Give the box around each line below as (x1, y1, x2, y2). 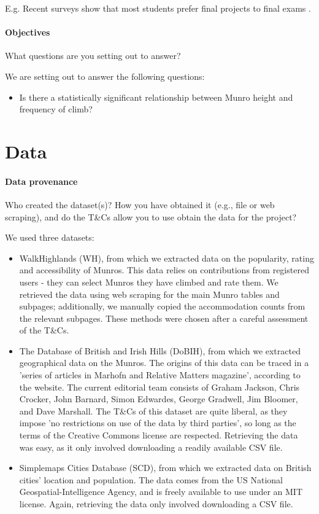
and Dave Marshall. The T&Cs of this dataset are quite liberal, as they (19, 404, 288, 417)
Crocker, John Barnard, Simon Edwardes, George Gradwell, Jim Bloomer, (19, 392, 298, 405)
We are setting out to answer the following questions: (5, 69, 205, 82)
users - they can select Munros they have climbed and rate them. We (19, 275, 279, 288)
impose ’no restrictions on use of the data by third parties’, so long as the (19, 416, 296, 429)
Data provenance (5, 174, 78, 187)
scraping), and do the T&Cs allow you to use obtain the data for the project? (5, 210, 297, 223)
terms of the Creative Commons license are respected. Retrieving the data (19, 429, 298, 442)
